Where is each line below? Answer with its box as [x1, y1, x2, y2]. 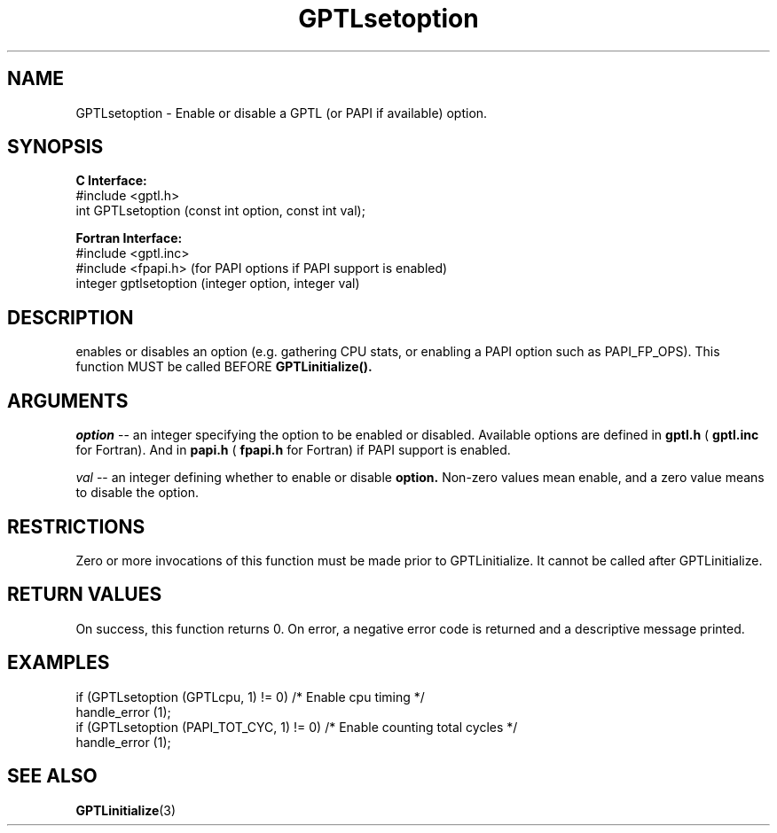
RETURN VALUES [7, 583, 162, 606]
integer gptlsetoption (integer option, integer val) [75, 276, 360, 292]
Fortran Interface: [75, 230, 183, 246]
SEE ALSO [7, 765, 98, 788]
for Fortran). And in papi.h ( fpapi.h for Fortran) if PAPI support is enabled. [75, 442, 511, 458]
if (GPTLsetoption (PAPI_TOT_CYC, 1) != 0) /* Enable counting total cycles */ [75, 719, 518, 735]
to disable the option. [75, 485, 200, 501]
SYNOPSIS [7, 136, 104, 159]
